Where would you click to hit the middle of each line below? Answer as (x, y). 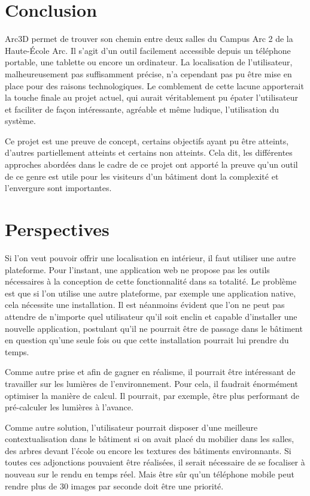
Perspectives (57, 229)
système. (20, 121)
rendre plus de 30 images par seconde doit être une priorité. (114, 486)
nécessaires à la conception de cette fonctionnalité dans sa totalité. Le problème (151, 281)
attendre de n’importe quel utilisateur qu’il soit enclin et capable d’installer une (151, 316)
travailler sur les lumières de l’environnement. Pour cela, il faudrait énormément (151, 383)
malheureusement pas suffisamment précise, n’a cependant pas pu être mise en (148, 73)
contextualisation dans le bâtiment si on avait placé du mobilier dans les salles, (150, 439)
